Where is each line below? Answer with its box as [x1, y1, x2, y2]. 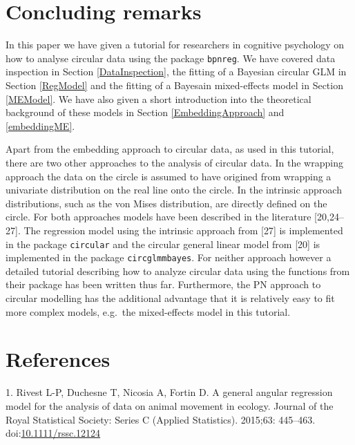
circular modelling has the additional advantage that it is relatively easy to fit [6, 291, 335, 305]
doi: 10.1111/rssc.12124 [6, 426, 101, 440]
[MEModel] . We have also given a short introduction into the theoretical [6, 91, 311, 106]
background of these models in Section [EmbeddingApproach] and [6, 105, 285, 120]
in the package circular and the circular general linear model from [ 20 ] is [6, 236, 320, 251]
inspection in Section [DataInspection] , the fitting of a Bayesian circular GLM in [6, 64, 347, 79]
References [6, 345, 111, 373]
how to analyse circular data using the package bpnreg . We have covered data [6, 50, 336, 65]
